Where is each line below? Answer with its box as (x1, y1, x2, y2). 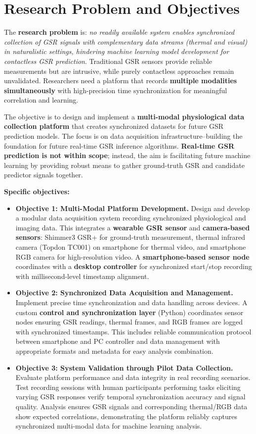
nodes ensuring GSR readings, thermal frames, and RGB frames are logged (15, 317, 243, 327)
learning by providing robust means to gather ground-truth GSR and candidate (4, 160, 245, 170)
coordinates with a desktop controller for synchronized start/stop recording (15, 261, 252, 271)
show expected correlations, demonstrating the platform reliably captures (15, 411, 237, 421)
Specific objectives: (4, 186, 70, 197)
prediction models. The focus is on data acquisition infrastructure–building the (4, 131, 243, 141)
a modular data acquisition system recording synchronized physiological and (15, 213, 246, 223)
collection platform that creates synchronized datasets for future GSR (4, 121, 224, 131)
